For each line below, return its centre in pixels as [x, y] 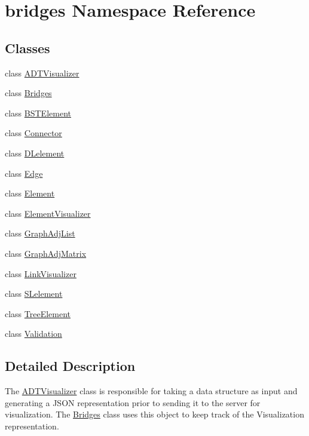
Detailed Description [70, 366]
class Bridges [28, 93]
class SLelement [34, 294]
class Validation [33, 334]
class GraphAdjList [40, 233]
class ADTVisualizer [42, 73]
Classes [27, 47]
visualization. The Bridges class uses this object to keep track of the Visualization [154, 414]
